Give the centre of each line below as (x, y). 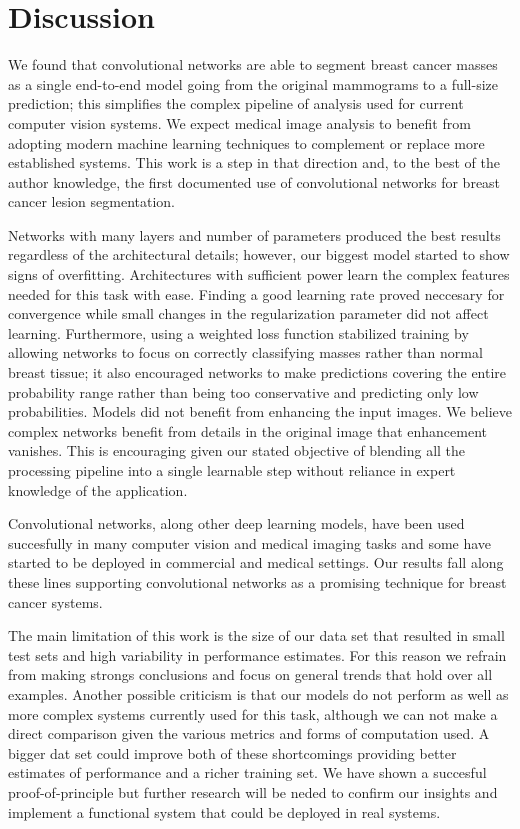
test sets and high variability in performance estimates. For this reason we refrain (257, 654)
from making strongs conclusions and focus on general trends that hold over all (250, 674)
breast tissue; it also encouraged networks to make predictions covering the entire (257, 372)
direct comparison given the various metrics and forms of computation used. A (249, 733)
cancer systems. (55, 601)
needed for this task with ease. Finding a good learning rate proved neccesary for (256, 293)
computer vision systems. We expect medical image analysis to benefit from (239, 122)
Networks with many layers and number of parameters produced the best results (254, 234)
